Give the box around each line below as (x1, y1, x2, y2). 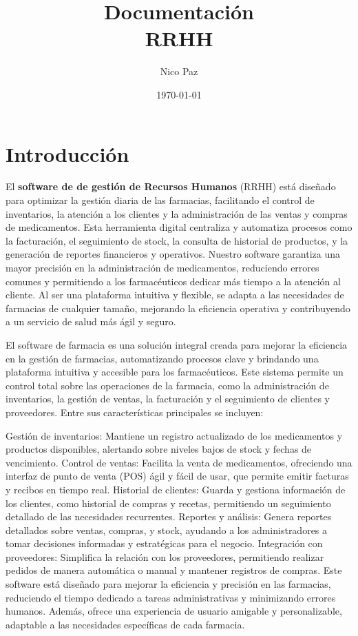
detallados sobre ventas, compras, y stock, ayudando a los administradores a (6, 522, 328, 537)
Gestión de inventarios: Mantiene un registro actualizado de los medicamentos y (6, 428, 343, 442)
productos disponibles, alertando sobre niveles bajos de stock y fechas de (6, 442, 312, 456)
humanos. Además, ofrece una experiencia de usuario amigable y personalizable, (6, 604, 342, 618)
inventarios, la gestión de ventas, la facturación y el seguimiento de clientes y (6, 391, 330, 406)
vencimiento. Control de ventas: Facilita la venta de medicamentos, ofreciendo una (6, 455, 352, 469)
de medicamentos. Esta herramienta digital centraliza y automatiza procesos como (6, 220, 352, 234)
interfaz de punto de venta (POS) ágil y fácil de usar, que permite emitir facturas (6, 469, 349, 483)
